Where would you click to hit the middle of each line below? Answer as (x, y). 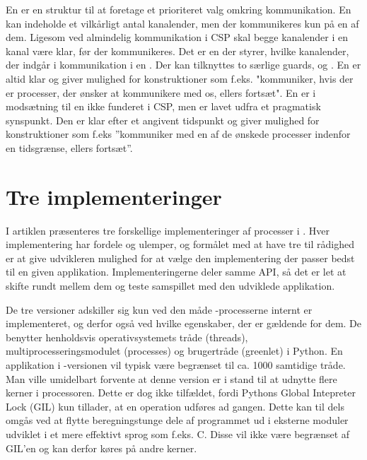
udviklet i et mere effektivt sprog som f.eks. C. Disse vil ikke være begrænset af (178, 434)
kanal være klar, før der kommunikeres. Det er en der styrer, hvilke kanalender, (177, 51)
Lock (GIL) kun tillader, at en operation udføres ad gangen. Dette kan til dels (175, 406)
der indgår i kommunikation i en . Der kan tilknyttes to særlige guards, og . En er (183, 65)
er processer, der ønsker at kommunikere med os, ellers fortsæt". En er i (161, 92)
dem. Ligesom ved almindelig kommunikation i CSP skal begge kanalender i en (177, 37)
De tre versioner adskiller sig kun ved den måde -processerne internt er (159, 309)
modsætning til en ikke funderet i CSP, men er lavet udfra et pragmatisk (163, 106)
